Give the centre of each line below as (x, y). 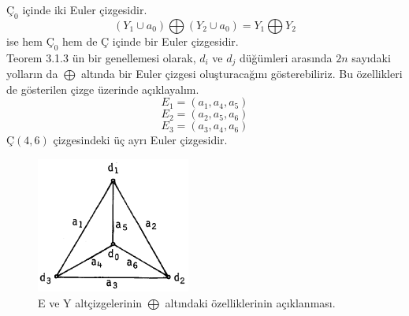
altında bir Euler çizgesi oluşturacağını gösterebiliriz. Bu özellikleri (242, 74)
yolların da (32, 74)
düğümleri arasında (286, 57)
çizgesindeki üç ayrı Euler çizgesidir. (140, 140)
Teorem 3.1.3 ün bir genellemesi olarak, (101, 57)
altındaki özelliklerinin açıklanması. (250, 303)
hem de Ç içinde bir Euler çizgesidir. (151, 41)
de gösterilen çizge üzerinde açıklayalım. (103, 89)
